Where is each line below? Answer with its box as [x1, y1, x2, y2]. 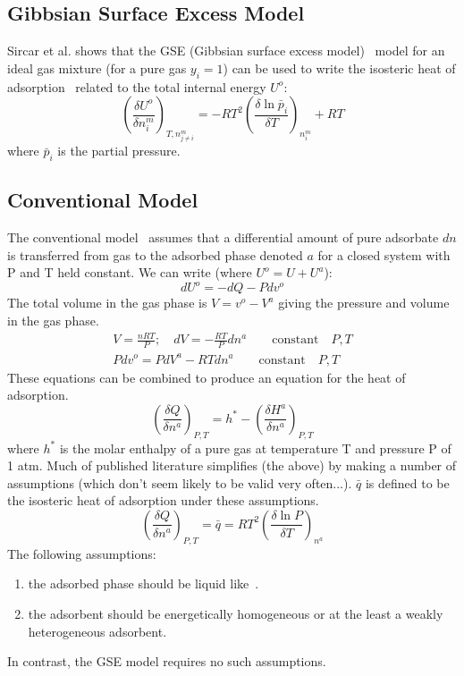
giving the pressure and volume [278, 293, 450, 312]
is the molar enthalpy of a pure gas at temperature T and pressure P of [59, 438, 451, 457]
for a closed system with [317, 245, 451, 264]
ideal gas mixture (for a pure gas [7, 58, 187, 77]
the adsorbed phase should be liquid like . [28, 574, 259, 593]
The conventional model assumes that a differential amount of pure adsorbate [7, 228, 439, 247]
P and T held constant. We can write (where [7, 263, 252, 282]
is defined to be [365, 473, 450, 492]
